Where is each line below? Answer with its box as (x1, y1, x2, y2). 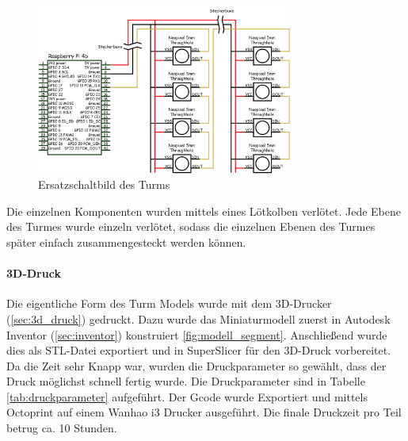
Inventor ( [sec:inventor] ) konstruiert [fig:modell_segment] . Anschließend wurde (6, 326, 387, 343)
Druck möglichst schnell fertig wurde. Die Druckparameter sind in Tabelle (6, 373, 365, 389)
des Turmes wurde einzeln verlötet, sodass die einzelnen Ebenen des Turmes (6, 218, 376, 235)
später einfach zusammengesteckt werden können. (6, 233, 246, 250)
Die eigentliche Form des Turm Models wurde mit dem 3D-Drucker (6, 295, 332, 312)
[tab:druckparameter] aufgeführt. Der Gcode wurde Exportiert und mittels (6, 388, 368, 405)
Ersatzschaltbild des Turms (38, 176, 170, 193)
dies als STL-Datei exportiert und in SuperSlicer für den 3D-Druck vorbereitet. (6, 342, 391, 359)
